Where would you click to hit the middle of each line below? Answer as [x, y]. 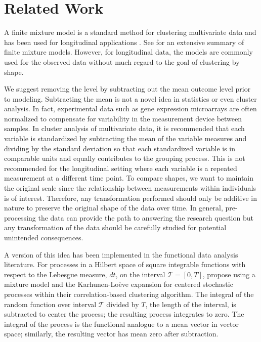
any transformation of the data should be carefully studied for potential [115, 227]
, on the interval [140, 274]
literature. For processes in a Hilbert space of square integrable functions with [125, 264]
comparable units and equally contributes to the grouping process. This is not [125, 158]
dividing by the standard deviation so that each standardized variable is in [120, 148]
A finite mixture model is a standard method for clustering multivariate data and [130, 32]
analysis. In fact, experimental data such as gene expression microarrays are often [130, 109]
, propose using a [229, 274]
